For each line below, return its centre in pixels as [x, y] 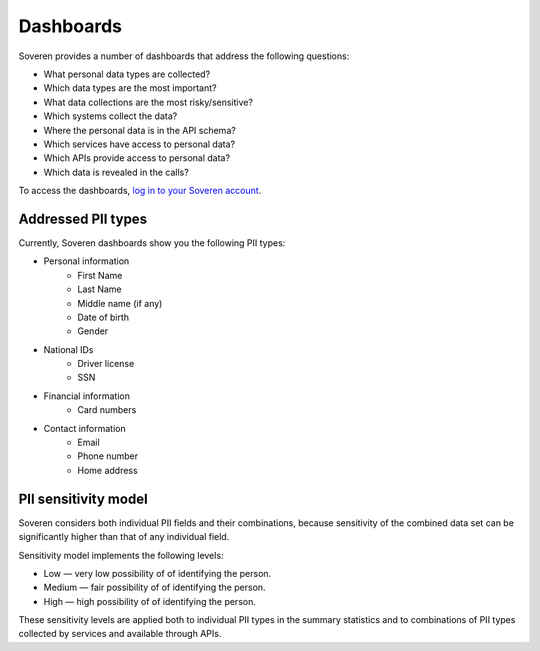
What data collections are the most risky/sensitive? [148, 102]
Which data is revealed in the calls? [116, 172]
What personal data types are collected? [127, 74]
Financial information [86, 396]
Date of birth [103, 317]
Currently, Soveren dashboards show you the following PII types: [152, 242]
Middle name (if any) [120, 303]
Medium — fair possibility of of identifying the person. [154, 587]
